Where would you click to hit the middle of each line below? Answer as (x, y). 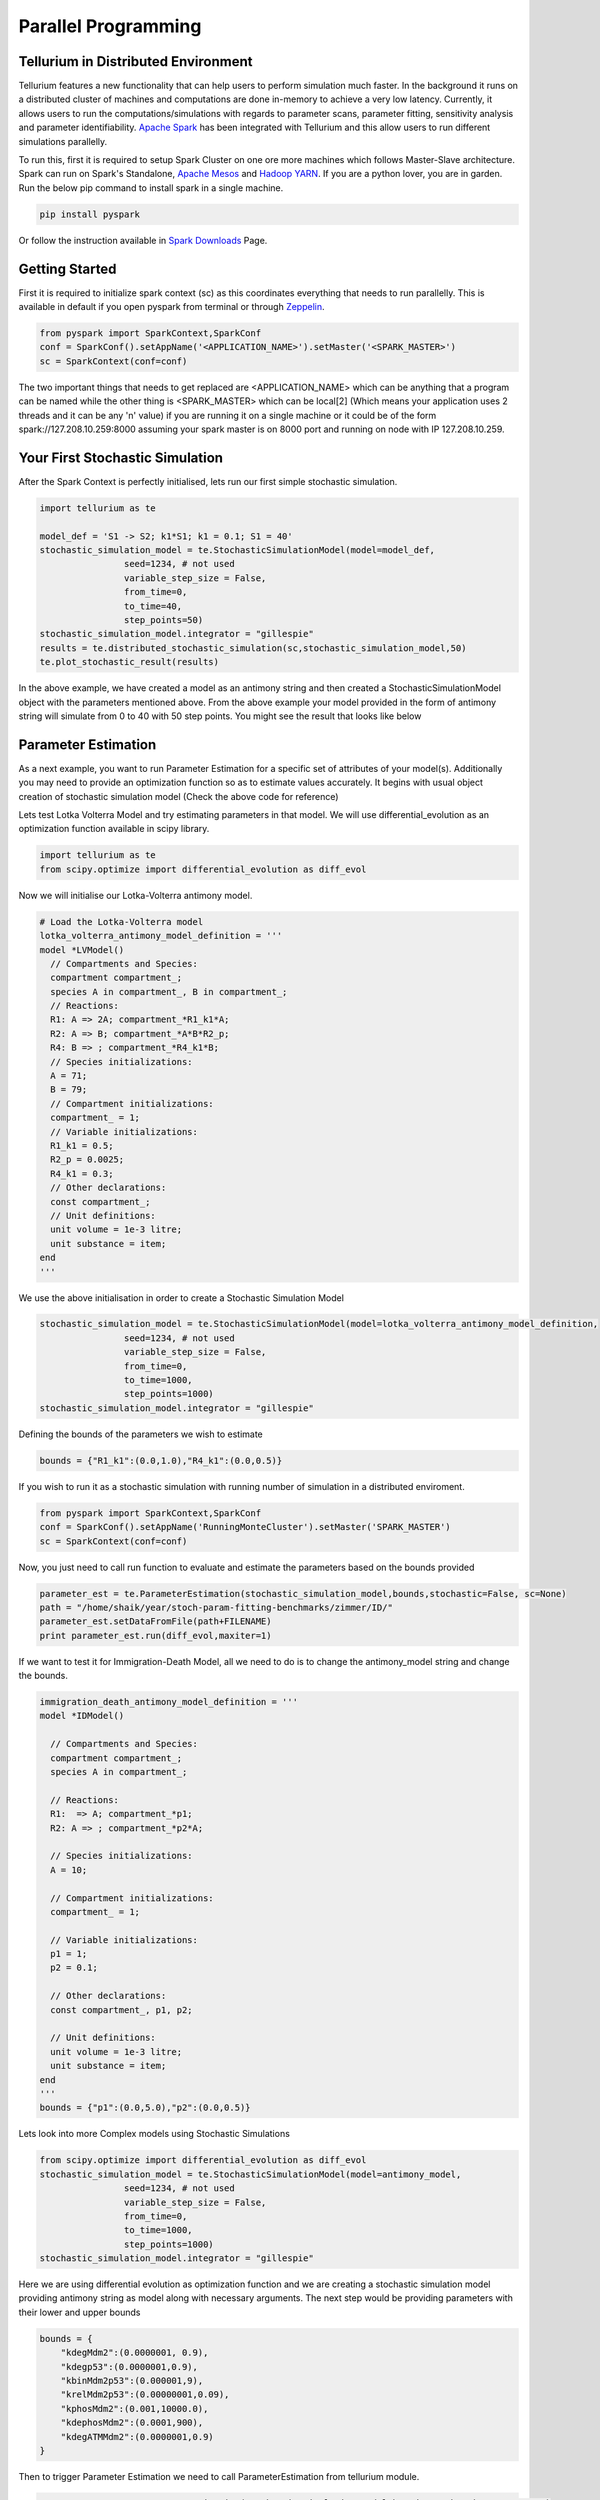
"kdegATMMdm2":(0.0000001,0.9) (137, 2436)
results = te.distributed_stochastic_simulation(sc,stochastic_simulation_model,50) (253, 648)
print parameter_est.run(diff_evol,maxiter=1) (155, 1635)
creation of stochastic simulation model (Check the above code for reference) (178, 796)
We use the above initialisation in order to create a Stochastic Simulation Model (181, 1297)
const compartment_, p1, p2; (122, 2009)
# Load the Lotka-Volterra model (121, 921)
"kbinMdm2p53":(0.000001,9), (132, 2380)
